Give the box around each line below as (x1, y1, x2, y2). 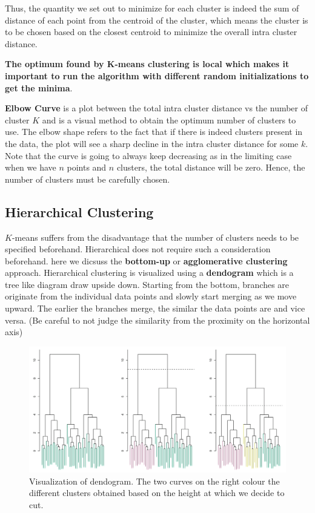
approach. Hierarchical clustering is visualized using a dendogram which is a (5, 266, 294, 279)
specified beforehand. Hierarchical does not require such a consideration (5, 243, 271, 255)
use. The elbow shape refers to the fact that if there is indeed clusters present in (5, 125, 303, 138)
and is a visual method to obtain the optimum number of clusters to (42, 113, 296, 126)
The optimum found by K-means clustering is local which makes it (5, 57, 290, 70)
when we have (5, 161, 56, 174)
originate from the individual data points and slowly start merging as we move (5, 290, 297, 302)
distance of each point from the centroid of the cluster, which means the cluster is (5, 13, 308, 26)
